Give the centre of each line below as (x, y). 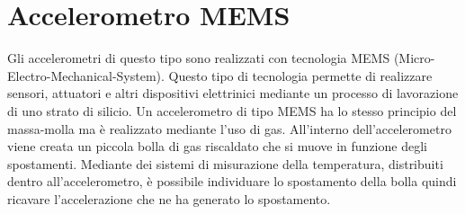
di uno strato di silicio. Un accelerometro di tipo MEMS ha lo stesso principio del (232, 110)
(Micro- (414, 58)
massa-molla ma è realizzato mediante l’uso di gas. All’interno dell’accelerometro (229, 128)
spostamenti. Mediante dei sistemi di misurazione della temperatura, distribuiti (225, 163)
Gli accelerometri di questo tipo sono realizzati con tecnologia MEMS (199, 58)
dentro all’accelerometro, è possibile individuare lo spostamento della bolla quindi (232, 181)
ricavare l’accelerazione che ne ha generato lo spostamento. (169, 198)
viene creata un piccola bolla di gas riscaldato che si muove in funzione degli (217, 146)
